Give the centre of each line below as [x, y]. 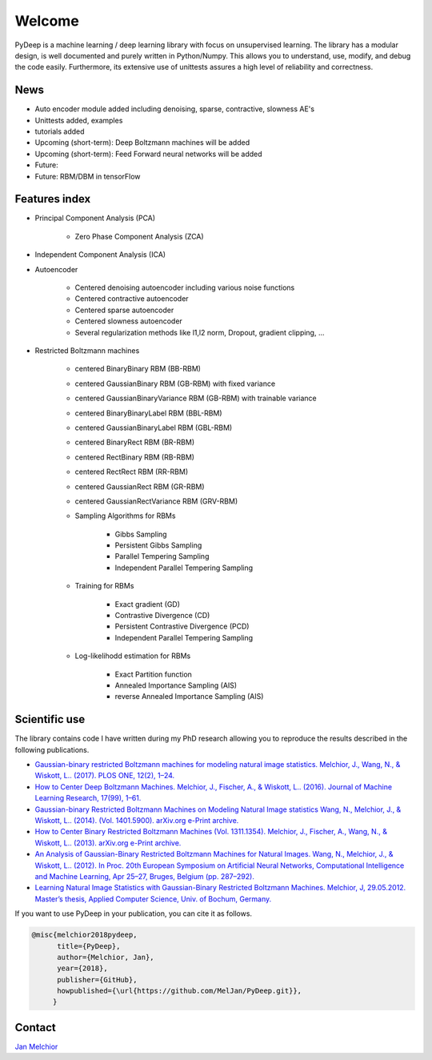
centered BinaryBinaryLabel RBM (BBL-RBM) [149, 413]
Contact [35, 1028]
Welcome [47, 21]
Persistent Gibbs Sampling [158, 545]
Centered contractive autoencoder [132, 299]
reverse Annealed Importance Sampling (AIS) [189, 697]
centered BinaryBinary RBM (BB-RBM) [138, 369]
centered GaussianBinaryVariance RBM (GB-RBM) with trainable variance [196, 398]
